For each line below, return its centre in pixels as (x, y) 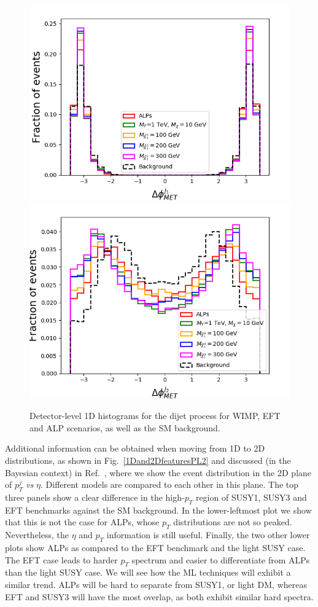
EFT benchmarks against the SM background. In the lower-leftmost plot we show (158, 510)
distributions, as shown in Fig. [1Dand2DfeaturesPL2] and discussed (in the (148, 460)
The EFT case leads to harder (61, 559)
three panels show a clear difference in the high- (95, 497)
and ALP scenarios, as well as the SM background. (125, 427)
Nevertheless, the (37, 535)
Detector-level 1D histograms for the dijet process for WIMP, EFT (155, 416)
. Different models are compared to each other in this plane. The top (170, 484)
